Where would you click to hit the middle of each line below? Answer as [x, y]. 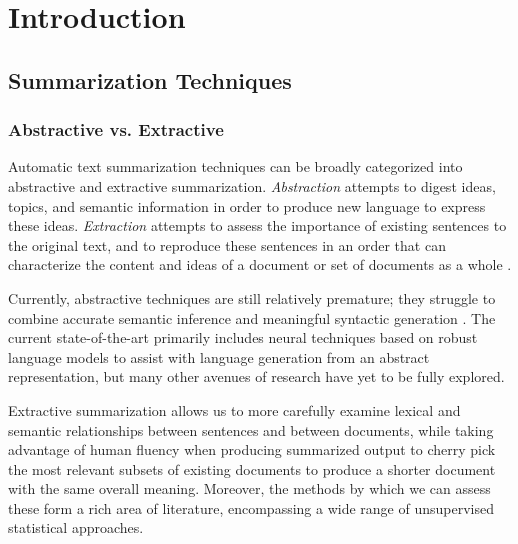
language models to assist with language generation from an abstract [219, 356]
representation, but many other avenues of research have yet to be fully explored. [256, 376]
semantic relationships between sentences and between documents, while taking [251, 429]
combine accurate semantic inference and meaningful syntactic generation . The [252, 317]
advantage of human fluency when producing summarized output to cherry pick [252, 449]
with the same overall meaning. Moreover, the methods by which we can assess [249, 488]
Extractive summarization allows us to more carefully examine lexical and [234, 409]
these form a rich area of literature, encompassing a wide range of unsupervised [251, 507]
